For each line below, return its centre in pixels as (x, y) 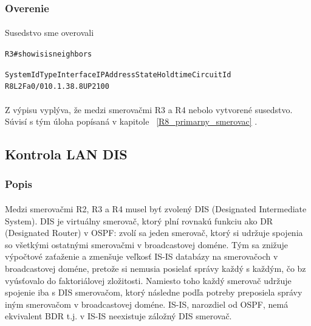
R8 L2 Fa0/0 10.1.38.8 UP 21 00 (57, 87)
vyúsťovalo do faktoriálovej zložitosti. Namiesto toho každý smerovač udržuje (148, 280)
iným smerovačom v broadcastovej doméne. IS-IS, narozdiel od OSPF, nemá (147, 304)
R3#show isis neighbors (49, 54)
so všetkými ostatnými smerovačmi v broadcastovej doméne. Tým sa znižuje (147, 244)
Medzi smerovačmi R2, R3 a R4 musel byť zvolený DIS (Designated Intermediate (156, 209)
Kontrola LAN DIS (66, 154)
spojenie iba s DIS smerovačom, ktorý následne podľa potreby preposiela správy (154, 292)
